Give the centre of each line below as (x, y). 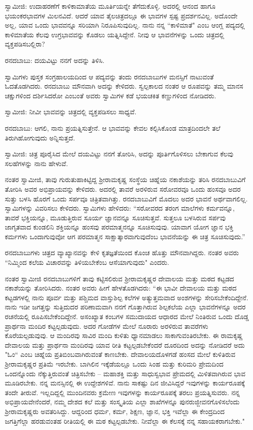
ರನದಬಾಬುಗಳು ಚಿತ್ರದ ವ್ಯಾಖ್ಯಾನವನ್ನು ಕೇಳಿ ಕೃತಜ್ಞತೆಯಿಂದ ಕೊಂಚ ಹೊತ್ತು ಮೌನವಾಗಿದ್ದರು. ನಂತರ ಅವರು (122, 253)
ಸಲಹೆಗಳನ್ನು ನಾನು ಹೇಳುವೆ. (37, 163)
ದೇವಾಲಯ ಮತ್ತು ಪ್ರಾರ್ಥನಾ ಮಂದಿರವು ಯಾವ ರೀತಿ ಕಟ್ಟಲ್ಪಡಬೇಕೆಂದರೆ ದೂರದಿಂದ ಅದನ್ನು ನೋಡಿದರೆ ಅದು (125, 345)
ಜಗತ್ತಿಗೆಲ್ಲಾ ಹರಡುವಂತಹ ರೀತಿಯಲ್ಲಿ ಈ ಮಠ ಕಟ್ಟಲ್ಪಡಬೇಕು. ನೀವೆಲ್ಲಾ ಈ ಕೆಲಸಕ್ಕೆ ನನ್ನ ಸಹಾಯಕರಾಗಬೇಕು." (125, 421)
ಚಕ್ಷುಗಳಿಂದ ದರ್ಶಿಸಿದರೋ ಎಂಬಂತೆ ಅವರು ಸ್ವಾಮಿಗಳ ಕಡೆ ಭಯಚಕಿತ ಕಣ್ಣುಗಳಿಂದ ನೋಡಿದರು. (111, 95)
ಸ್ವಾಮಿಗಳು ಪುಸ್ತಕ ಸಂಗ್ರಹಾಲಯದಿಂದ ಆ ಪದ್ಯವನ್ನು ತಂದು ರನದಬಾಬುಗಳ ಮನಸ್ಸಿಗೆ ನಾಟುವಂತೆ (110, 76)
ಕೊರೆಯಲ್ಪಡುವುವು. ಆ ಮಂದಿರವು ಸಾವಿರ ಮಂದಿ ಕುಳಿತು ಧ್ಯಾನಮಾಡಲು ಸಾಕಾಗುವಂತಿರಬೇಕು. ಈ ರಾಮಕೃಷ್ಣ (124, 335)
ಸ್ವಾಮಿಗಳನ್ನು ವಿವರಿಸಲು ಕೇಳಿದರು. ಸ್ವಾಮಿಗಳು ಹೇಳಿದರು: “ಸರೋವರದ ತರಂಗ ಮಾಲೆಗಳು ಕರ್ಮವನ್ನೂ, (120, 208)
